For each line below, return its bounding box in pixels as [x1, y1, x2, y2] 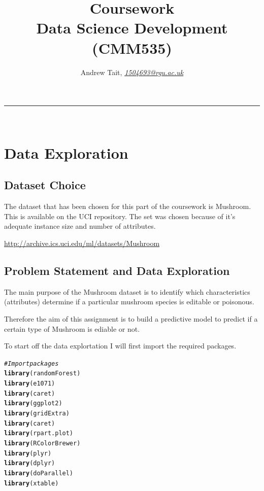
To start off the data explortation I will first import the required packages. [4, 340, 237, 351]
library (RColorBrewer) [4, 440, 81, 447]
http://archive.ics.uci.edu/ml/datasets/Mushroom [4, 238, 160, 249]
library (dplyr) [4, 460, 55, 467]
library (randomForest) [4, 370, 81, 377]
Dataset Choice [4, 177, 86, 193]
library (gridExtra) [4, 410, 70, 417]
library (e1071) [4, 380, 55, 388]
